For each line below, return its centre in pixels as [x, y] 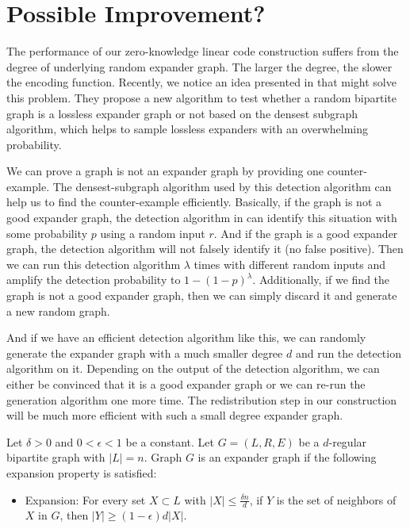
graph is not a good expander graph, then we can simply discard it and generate [202, 295]
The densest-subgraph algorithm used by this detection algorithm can [222, 186]
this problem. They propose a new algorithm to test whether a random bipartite [202, 97]
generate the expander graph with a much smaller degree [145, 353]
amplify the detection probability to [94, 280]
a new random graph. [58, 310]
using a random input [153, 233]
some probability [47, 233]
